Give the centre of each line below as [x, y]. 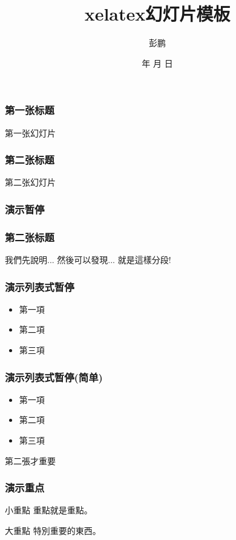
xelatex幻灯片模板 [157, 14]
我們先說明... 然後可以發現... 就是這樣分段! [88, 260]
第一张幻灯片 [30, 132]
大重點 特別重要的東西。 [53, 531]
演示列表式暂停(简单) [54, 377]
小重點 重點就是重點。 [49, 510]
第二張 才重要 [30, 460]
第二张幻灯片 [30, 182]
